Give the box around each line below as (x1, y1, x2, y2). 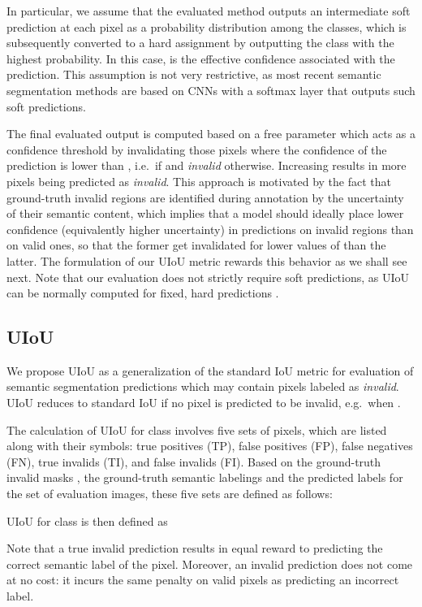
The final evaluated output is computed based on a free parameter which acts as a (6, 125, 416, 142)
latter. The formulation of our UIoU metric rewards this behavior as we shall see (6, 252, 407, 269)
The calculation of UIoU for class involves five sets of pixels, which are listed (6, 421, 387, 438)
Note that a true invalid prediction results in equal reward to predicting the (6, 540, 383, 557)
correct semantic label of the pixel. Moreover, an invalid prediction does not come (6, 555, 413, 572)
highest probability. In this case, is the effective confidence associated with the (6, 50, 395, 67)
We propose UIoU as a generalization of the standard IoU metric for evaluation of (6, 362, 414, 379)
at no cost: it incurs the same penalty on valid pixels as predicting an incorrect (6, 571, 399, 588)
